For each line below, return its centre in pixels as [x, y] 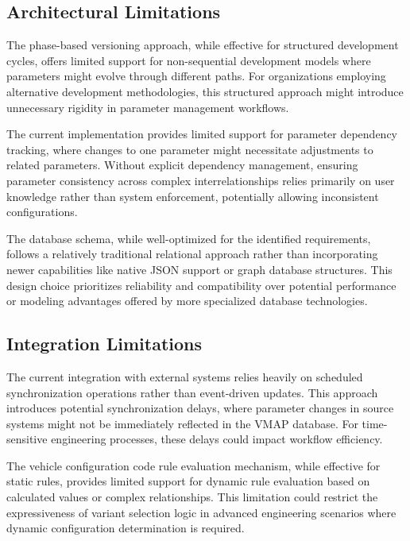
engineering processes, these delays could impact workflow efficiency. [217, 439]
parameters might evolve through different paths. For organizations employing [196, 76]
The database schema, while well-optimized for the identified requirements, [189, 238]
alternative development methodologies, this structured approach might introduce [205, 91]
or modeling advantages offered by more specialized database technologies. [187, 301]
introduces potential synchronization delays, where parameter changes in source [200, 408]
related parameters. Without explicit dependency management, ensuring [182, 165]
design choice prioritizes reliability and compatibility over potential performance [201, 285]
